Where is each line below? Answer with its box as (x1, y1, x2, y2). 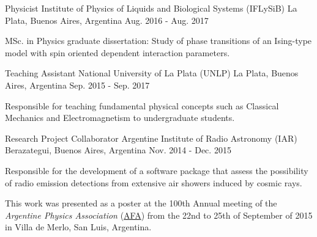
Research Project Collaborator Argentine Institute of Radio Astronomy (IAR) (5, 131, 297, 144)
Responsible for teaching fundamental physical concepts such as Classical (5, 99, 279, 112)
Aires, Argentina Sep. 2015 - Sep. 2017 (5, 78, 150, 91)
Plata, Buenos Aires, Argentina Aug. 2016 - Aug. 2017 (5, 13, 209, 26)
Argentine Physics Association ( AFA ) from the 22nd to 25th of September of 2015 (5, 208, 313, 221)
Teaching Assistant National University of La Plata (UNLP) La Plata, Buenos (5, 67, 299, 79)
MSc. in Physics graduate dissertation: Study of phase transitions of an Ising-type (5, 34, 312, 47)
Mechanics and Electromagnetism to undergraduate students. (5, 111, 235, 124)
